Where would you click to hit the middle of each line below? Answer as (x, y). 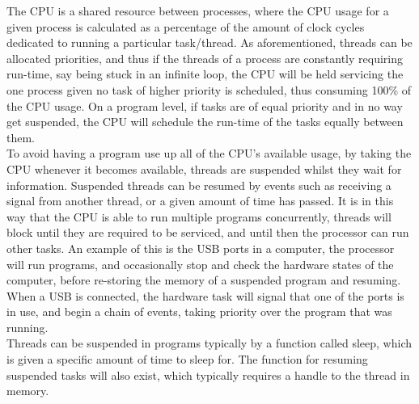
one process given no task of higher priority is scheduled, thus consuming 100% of (209, 89)
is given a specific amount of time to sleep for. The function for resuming (187, 359)
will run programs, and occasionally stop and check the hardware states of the (200, 264)
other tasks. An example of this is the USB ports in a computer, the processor (201, 248)
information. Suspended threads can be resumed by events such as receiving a (199, 185)
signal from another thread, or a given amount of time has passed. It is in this (200, 201)
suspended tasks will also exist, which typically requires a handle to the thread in (208, 375)
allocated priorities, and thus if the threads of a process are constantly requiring (205, 58)
